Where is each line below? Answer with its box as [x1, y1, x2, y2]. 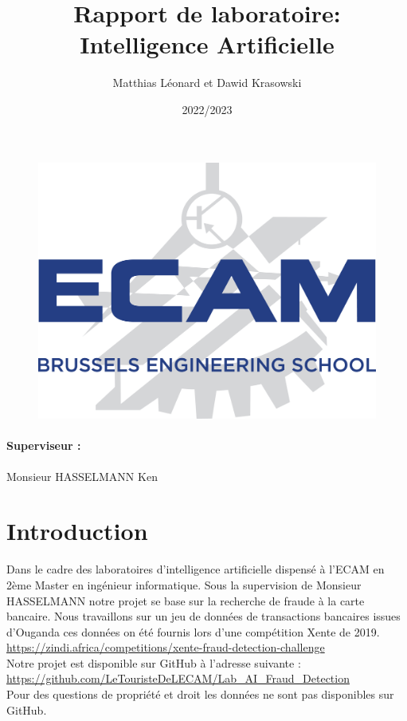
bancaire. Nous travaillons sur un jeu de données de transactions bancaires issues [6, 608, 401, 624]
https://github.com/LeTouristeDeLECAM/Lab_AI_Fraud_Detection [6, 670, 350, 687]
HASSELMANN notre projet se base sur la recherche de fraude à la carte [6, 592, 365, 609]
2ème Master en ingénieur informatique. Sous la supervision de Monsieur [6, 576, 362, 593]
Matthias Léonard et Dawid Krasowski [112, 74, 302, 91]
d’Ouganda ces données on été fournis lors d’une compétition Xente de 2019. [6, 623, 380, 640]
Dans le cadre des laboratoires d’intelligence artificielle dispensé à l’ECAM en [6, 561, 385, 577]
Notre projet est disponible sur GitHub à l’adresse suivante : [6, 654, 301, 671]
